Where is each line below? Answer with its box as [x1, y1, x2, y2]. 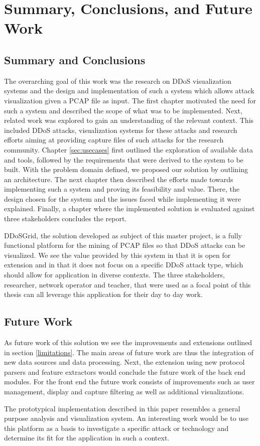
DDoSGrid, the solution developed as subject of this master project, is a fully [4, 230, 242, 240]
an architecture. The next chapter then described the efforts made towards [4, 174, 233, 184]
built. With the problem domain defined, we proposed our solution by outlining [4, 164, 248, 175]
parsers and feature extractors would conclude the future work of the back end [4, 366, 245, 377]
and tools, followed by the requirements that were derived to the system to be [4, 154, 243, 165]
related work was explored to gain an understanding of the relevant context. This [4, 115, 254, 125]
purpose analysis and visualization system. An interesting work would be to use [4, 413, 248, 423]
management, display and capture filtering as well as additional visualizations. [4, 386, 244, 396]
